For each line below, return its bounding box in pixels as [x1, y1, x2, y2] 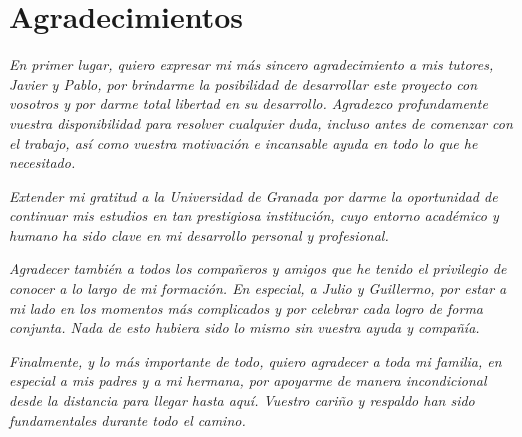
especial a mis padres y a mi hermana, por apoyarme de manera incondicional [9, 370, 487, 391]
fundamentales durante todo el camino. [9, 409, 246, 430]
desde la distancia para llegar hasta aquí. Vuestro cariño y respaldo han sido [9, 390, 475, 411]
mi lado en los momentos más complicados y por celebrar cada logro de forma [9, 297, 483, 318]
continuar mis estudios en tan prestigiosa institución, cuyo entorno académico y [9, 205, 499, 226]
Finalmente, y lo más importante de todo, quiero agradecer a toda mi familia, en [9, 350, 502, 371]
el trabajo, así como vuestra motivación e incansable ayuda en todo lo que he [9, 132, 478, 153]
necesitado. [9, 152, 76, 173]
